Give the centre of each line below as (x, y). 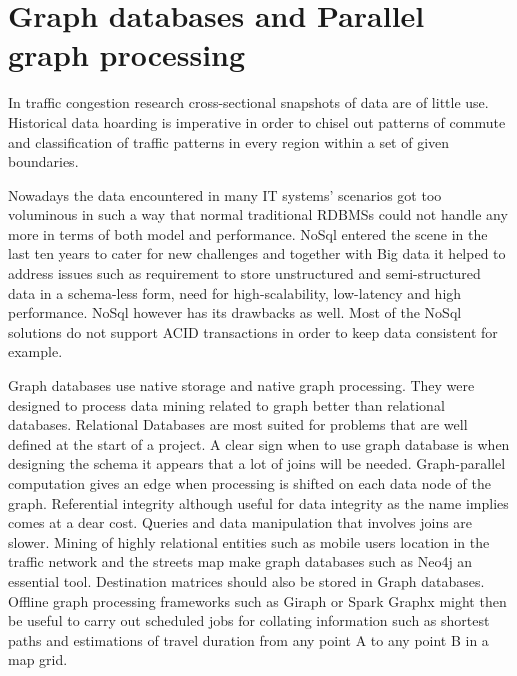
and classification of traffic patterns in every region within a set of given (229, 141)
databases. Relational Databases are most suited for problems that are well (238, 424)
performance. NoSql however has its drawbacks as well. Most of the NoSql (235, 312)
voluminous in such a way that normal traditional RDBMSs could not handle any (258, 214)
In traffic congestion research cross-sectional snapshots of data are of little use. (248, 102)
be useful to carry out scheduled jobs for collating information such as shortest (249, 620)
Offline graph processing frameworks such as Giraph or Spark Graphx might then (257, 600)
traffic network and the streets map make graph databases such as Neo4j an (240, 561)
